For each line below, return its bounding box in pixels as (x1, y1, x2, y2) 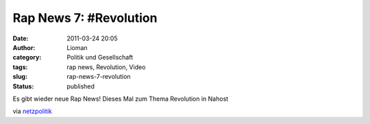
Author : (12, 43, 36, 51)
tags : (12, 62, 28, 71)
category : (12, 53, 42, 62)
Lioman (66, 43, 88, 51)
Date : (12, 34, 29, 42)
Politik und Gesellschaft (66, 53, 134, 62)
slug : (12, 73, 27, 81)
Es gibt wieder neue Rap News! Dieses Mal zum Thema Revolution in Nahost (12, 95, 229, 103)
